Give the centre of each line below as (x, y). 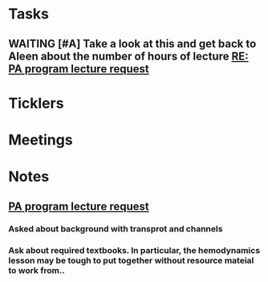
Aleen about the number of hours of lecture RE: (128, 56)
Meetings (41, 139)
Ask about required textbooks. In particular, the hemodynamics (134, 251)
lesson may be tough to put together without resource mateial (131, 260)
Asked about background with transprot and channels (116, 229)
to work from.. (37, 271)
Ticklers (36, 103)
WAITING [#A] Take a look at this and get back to (132, 44)
